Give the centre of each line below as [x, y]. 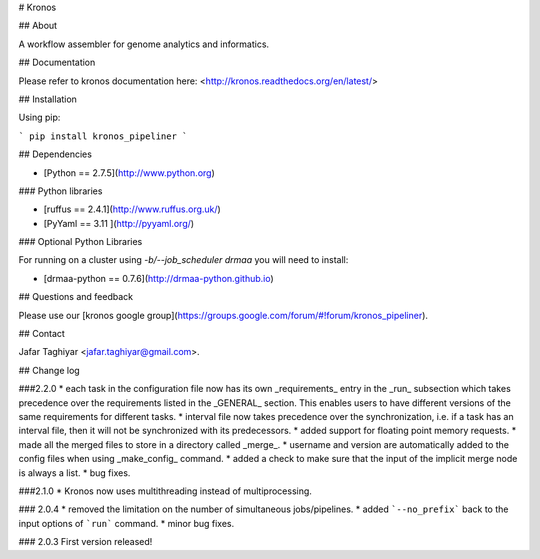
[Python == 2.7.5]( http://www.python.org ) [129, 172]
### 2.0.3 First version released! [85, 542]
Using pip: [39, 117]
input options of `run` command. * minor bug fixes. [126, 523]
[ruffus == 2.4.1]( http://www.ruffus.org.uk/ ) [132, 209]
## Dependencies [55, 154]
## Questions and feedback [76, 297]
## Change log [49, 370]
